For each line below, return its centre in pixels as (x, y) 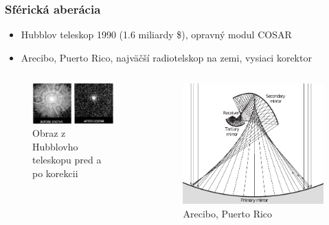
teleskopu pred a (67, 160)
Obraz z (49, 133)
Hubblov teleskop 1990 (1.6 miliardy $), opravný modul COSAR (156, 35)
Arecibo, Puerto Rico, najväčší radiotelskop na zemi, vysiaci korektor (166, 57)
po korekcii (55, 173)
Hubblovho (55, 146)
